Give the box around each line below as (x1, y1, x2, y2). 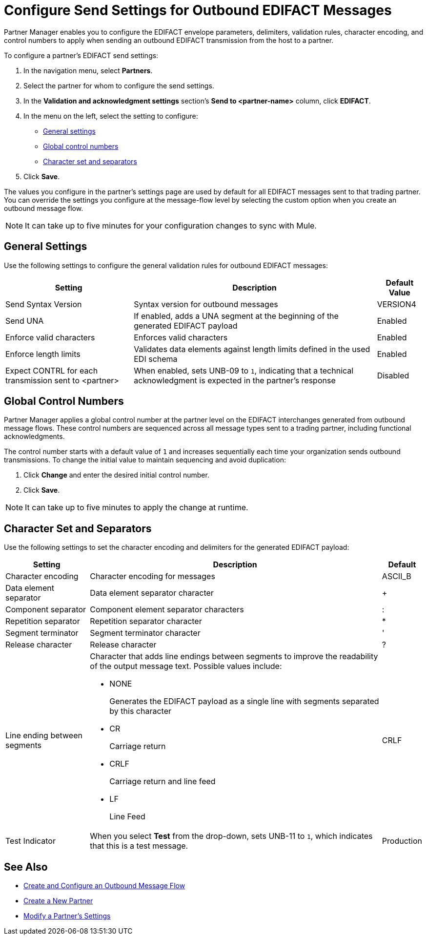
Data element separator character (90, 588, 214, 598)
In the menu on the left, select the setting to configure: (23, 111, 198, 120)
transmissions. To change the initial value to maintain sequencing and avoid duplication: (4, 456, 286, 464)
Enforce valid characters (5, 332, 95, 342)
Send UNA (5, 315, 44, 326)
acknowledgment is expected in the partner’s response (134, 375, 336, 385)
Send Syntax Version (5, 299, 82, 309)
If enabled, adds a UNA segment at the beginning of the (134, 311, 339, 321)
